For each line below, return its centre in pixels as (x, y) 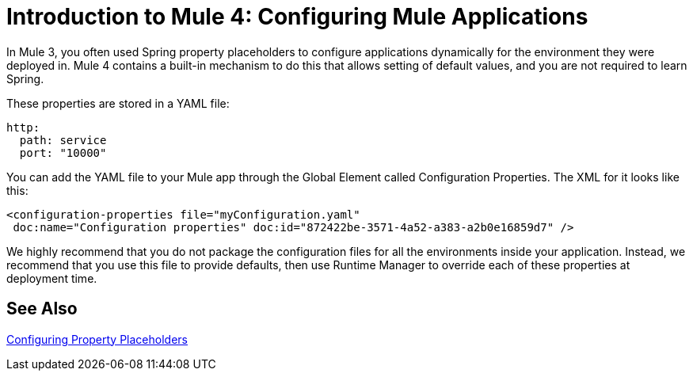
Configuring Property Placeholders (97, 339)
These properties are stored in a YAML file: (118, 103)
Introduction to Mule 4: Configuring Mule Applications (297, 17)
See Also (42, 309)
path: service (63, 140)
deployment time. (52, 278)
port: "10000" (63, 152)
